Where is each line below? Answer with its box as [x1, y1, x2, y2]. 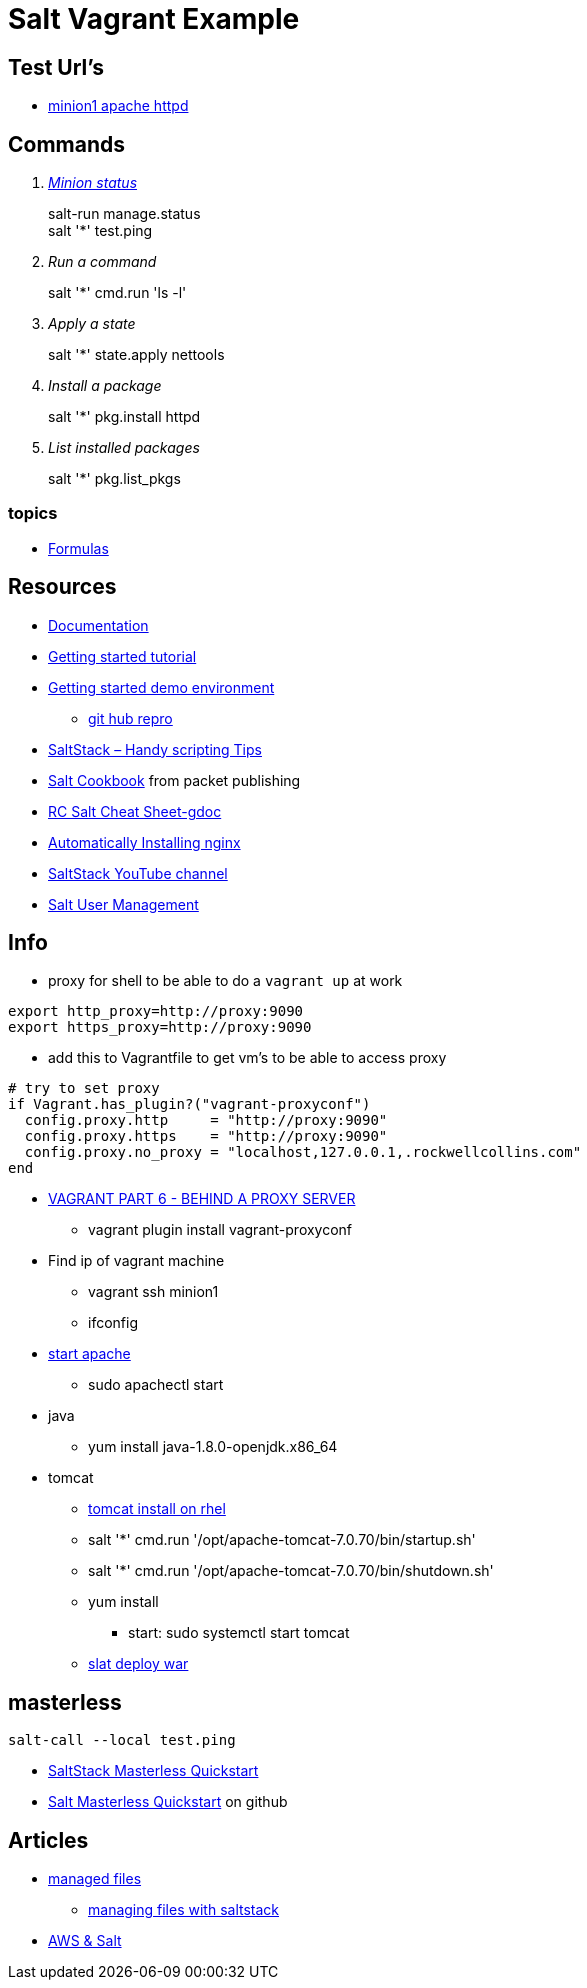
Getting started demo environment [48, 678, 275, 696]
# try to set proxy [8, 1080, 160, 1097]
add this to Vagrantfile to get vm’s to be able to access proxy [48, 1049, 447, 1067]
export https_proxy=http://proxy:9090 [8, 1019, 312, 1036]
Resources [8, 574, 117, 600]
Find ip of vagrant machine [48, 1252, 225, 1270]
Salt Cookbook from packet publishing [48, 771, 301, 789]
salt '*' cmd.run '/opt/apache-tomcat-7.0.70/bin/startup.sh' [88, 1531, 476, 1549]
